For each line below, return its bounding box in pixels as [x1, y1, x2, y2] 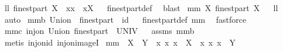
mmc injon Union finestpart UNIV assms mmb [4, 25, 195, 37]
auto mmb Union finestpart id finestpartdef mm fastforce [4, 13, 247, 25]
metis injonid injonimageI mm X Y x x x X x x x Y [4, 36, 236, 48]
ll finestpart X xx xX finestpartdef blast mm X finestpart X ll [4, 2, 278, 13]
